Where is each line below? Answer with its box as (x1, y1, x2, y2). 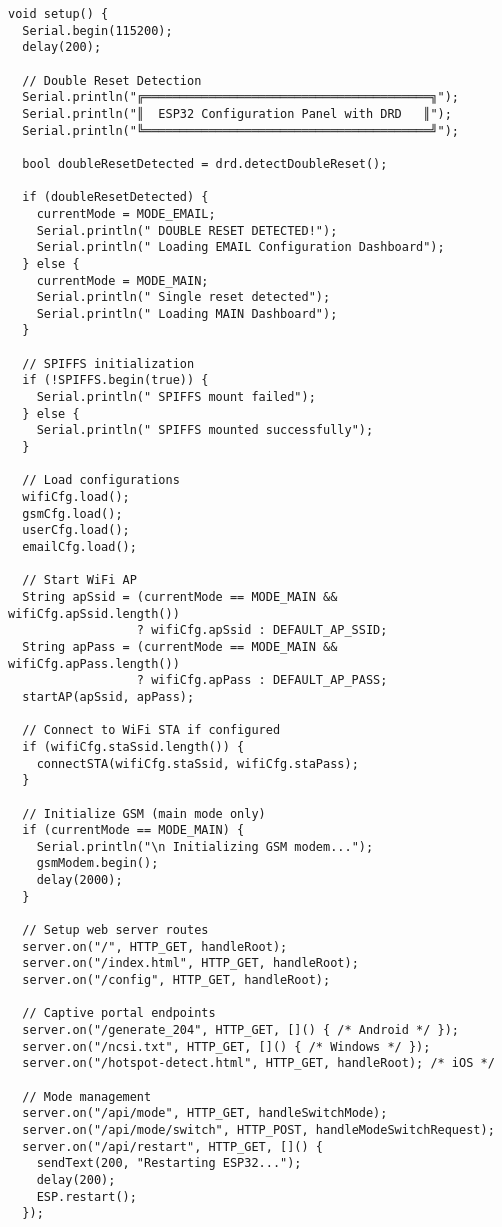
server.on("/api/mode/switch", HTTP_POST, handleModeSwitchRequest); (22, 1122, 495, 1137)
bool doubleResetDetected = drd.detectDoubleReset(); (22, 156, 388, 171)
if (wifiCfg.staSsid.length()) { (22, 739, 245, 754)
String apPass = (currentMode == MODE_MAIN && (22, 639, 338, 654)
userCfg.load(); (22, 523, 130, 538)
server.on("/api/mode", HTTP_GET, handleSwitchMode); (22, 1106, 388, 1121)
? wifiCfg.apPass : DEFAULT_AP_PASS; (136, 673, 388, 688)
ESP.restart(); (36, 1189, 137, 1204)
